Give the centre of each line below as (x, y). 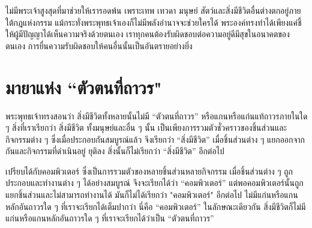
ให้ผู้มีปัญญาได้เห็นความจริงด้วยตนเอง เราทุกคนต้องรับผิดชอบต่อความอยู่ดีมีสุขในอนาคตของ (148, 34)
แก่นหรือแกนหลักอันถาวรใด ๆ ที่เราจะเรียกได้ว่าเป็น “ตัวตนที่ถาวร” (110, 218)
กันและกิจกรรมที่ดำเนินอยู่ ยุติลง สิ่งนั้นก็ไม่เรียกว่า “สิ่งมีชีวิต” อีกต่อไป (115, 151)
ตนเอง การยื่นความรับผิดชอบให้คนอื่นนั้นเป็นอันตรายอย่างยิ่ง (99, 45)
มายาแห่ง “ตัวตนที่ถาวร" (84, 87)
